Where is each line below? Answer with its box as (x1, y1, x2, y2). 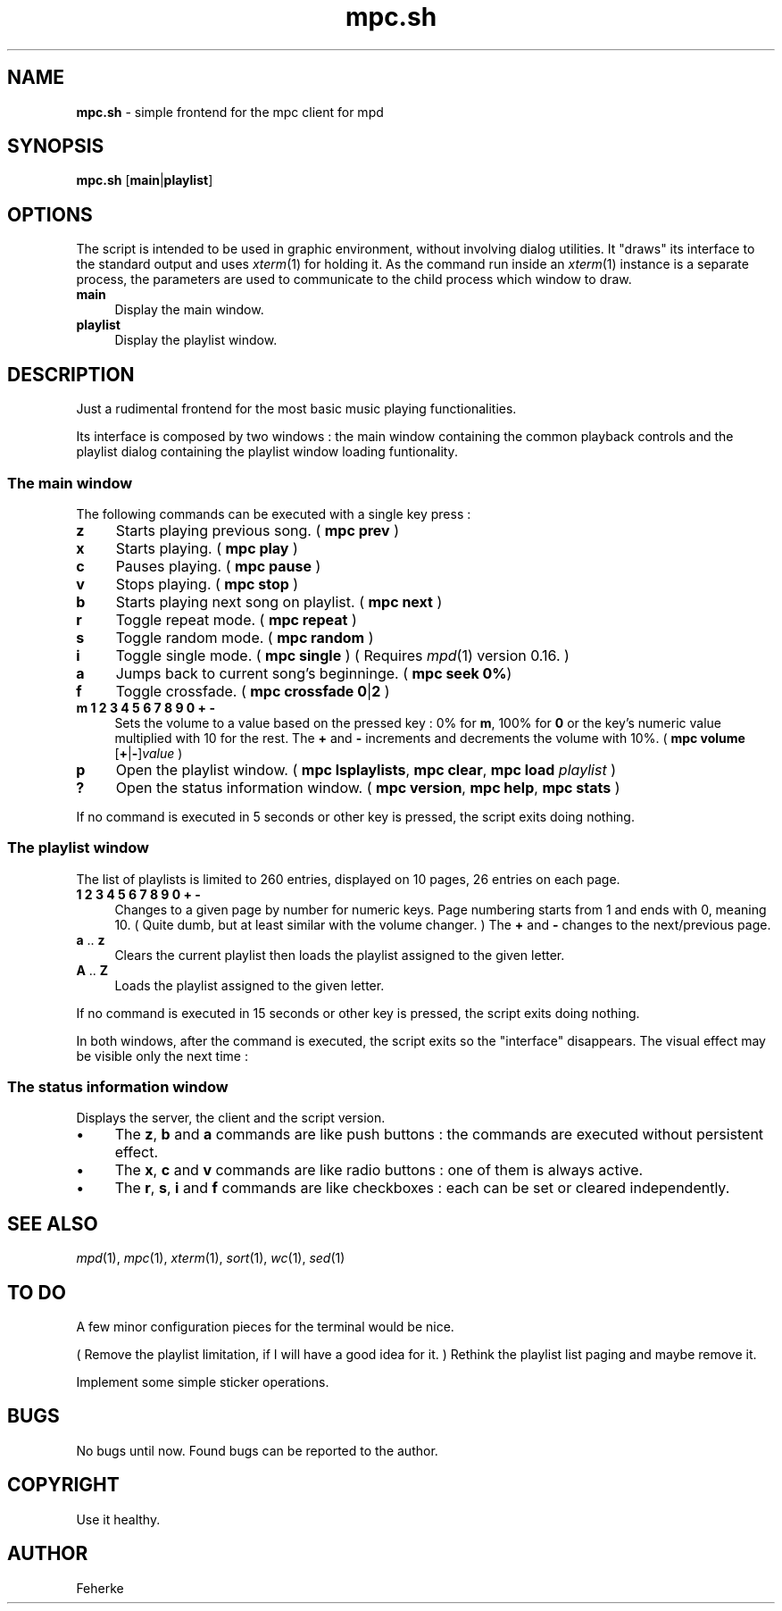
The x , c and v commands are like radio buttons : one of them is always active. (114, 1161, 644, 1180)
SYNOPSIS (7, 135, 104, 158)
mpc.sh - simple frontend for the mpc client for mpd (76, 104, 384, 120)
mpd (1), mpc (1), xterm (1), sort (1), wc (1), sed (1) (76, 1250, 345, 1266)
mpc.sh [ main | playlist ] (76, 172, 213, 188)
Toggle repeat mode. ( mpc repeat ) (115, 610, 357, 629)
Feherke (76, 1580, 124, 1596)
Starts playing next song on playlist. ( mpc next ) (115, 592, 443, 611)
